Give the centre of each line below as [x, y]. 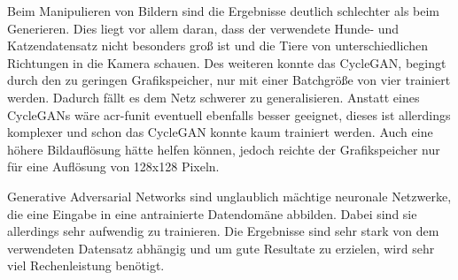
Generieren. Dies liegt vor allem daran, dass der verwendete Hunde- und [203, 28]
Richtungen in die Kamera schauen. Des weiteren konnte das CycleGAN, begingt [227, 62]
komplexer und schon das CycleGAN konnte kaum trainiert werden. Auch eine [220, 132]
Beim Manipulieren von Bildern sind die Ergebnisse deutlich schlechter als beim [224, 11]
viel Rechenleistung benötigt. [86, 265]
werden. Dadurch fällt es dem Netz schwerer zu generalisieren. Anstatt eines [213, 97]
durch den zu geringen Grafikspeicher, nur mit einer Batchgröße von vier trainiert [229, 80]
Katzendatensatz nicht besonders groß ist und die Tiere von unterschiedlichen [217, 45]
